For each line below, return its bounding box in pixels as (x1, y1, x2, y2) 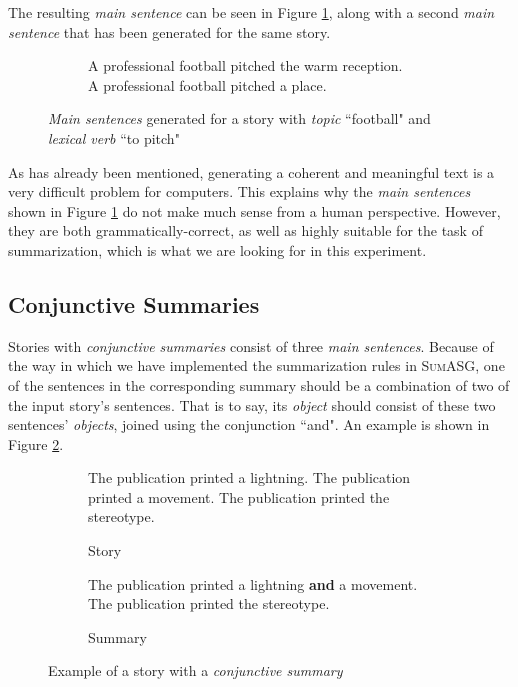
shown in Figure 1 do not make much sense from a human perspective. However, (8, 200, 501, 221)
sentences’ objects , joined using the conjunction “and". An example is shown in (8, 414, 490, 435)
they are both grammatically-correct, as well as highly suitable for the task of (8, 220, 483, 241)
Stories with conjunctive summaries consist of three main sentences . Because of (8, 335, 494, 356)
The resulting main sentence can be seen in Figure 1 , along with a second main (8, 2, 495, 22)
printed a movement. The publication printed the (88, 486, 390, 507)
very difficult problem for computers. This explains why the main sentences (8, 181, 471, 202)
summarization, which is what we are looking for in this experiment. (8, 239, 427, 260)
